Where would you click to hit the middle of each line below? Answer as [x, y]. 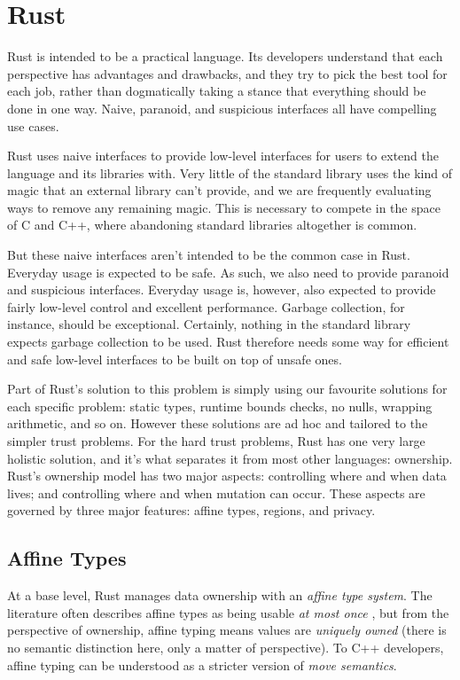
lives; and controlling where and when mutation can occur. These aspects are [216, 492]
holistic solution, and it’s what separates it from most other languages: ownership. [230, 458]
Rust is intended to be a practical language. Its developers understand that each [225, 56]
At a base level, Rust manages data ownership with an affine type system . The [220, 595]
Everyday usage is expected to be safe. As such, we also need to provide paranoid [228, 272]
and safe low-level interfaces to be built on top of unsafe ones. [175, 359]
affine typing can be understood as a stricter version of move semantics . [202, 664]
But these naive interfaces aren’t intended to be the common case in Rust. [209, 255]
